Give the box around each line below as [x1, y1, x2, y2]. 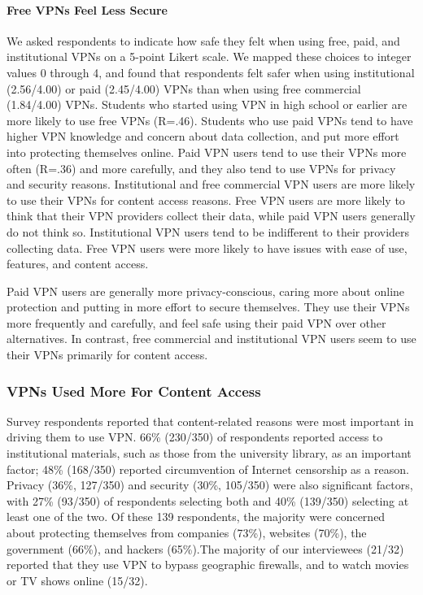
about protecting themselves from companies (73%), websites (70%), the [7, 524, 367, 541]
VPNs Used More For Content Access [7, 380, 261, 401]
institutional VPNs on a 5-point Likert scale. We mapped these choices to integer [7, 48, 412, 65]
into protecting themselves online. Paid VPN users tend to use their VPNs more [7, 143, 407, 160]
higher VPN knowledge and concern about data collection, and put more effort [7, 128, 399, 145]
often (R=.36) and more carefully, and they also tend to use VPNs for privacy [7, 159, 396, 176]
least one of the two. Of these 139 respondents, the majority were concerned [7, 508, 386, 525]
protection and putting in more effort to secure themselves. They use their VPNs [7, 298, 410, 315]
